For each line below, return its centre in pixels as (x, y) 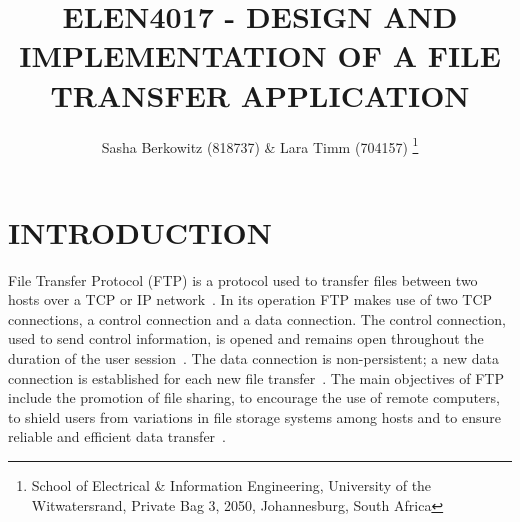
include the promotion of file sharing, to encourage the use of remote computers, (254, 397)
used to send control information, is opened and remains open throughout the (246, 338)
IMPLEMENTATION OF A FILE (260, 55)
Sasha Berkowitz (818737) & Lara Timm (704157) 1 (260, 145)
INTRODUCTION (140, 231)
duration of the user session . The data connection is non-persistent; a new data (254, 358)
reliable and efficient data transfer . (117, 436)
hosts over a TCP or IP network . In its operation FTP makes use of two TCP (250, 299)
